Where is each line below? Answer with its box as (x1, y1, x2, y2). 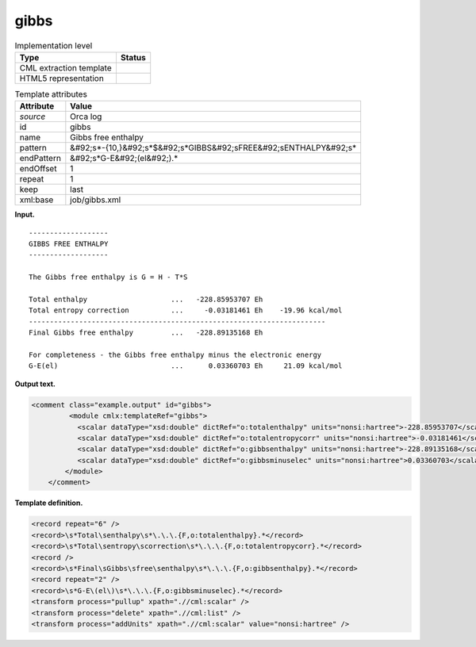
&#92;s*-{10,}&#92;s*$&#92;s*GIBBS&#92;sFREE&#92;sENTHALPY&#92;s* (70, 143, 357, 154)
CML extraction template (19, 62, 112, 73)
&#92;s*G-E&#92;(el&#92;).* (70, 153, 178, 164)
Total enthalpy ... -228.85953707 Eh (29, 295, 263, 304)
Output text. (14, 379, 56, 389)
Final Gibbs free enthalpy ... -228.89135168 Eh (29, 328, 263, 337)
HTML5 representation (19, 72, 105, 83)
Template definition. (14, 498, 83, 507)
